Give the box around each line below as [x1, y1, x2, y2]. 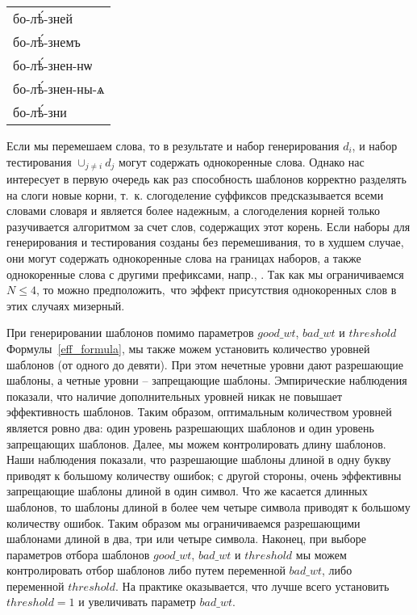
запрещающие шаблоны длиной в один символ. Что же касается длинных [6, 482, 368, 499]
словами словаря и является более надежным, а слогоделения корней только [6, 202, 380, 219]
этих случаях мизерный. [6, 297, 125, 314]
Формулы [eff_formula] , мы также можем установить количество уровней [6, 339, 370, 356]
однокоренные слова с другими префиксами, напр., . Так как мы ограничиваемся [6, 265, 404, 282]
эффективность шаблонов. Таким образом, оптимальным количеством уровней [6, 403, 392, 420]
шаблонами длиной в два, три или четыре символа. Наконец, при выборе [6, 530, 366, 547]
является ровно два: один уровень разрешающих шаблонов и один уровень [6, 419, 374, 436]
